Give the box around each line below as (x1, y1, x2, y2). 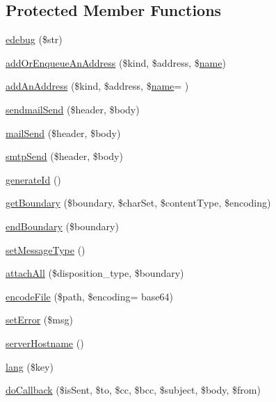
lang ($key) (6, 359, 54, 373)
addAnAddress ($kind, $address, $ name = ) (6, 79, 189, 93)
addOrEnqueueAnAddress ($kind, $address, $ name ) (6, 55, 226, 70)
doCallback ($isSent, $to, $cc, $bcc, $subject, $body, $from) (6, 383, 261, 397)
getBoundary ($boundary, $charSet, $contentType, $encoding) (6, 195, 271, 210)
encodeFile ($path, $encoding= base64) (6, 289, 174, 303)
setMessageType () (6, 242, 86, 257)
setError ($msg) (6, 312, 73, 327)
